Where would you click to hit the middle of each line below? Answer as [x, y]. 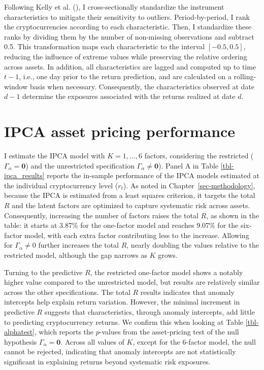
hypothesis [21, 341]
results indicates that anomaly [187, 292]
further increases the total [78, 245]
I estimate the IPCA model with [55, 156]
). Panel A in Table [189, 165]
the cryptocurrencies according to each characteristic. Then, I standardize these [128, 27]
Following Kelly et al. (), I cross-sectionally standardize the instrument [114, 7]
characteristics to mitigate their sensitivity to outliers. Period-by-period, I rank [127, 16]
